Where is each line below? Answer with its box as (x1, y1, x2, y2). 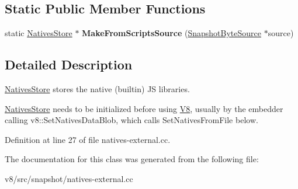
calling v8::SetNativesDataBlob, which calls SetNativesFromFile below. (5, 114, 258, 126)
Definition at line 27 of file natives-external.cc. (5, 133, 171, 145)
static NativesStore (5, 27, 72, 39)
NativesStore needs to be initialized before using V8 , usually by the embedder (5, 102, 283, 114)
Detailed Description (5, 55, 133, 73)
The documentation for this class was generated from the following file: (5, 153, 259, 165)
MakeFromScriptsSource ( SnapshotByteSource (82, 27, 262, 39)
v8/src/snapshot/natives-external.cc (5, 172, 133, 184)
